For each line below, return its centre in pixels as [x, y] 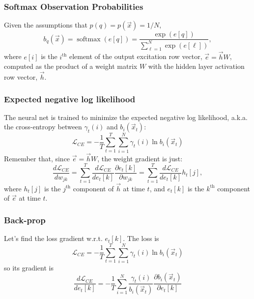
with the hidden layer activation [196, 66]
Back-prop [25, 220]
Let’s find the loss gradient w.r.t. [53, 238]
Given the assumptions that [46, 25]
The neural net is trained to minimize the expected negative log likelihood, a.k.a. [126, 117]
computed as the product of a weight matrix [71, 66]
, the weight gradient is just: [140, 158]
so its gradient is [29, 267]
